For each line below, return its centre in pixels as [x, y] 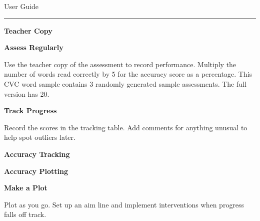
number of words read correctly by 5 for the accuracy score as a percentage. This [128, 74]
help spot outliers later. [40, 137]
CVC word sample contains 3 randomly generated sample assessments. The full [125, 83]
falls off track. [25, 214]
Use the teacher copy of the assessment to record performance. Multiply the [120, 64]
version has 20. [27, 93]
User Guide [21, 6]
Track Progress [30, 110]
